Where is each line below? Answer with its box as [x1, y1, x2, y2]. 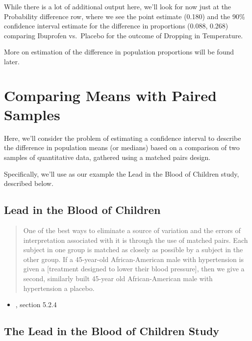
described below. [4, 178, 53, 188]
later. [4, 56, 20, 66]
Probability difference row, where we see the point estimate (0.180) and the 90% [4, 11, 245, 21]
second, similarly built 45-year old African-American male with [23, 273, 213, 284]
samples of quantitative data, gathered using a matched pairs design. [4, 152, 211, 162]
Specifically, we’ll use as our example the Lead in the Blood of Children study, [4, 168, 239, 179]
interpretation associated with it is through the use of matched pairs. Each [23, 235, 248, 245]
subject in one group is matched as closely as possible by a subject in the [23, 244, 243, 255]
